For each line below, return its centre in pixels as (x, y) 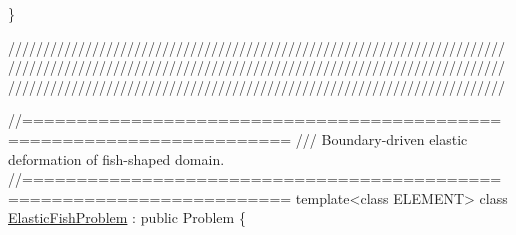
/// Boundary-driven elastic (381, 138)
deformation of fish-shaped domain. (116, 158)
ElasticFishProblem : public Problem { (127, 217)
